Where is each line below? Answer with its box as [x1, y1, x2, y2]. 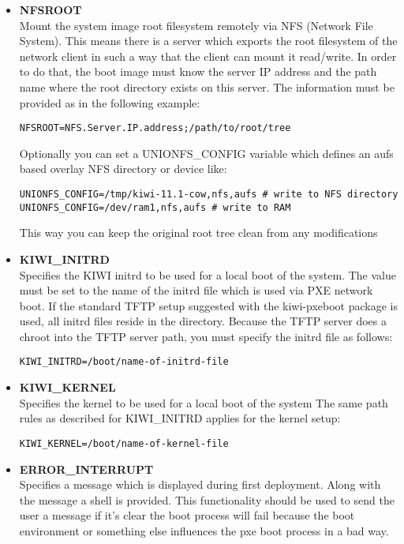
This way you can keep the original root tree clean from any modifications [19, 224, 378, 241]
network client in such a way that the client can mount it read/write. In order [19, 47, 397, 64]
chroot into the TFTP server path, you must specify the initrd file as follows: [19, 328, 393, 344]
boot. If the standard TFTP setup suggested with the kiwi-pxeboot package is [19, 297, 398, 313]
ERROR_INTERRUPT [19, 460, 154, 477]
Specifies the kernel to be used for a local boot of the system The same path [19, 394, 388, 411]
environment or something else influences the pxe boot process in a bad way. [19, 522, 389, 538]
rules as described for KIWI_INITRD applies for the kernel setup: [19, 410, 341, 426]
